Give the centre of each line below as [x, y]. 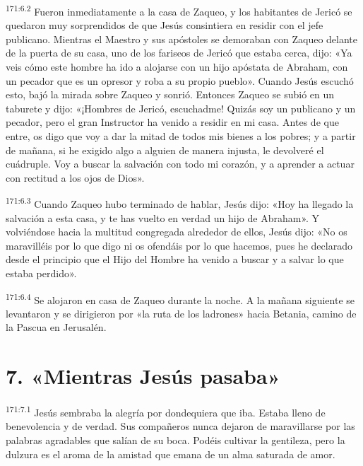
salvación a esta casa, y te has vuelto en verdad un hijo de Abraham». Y [163, 217]
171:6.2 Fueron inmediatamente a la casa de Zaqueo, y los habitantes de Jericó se [179, 10]
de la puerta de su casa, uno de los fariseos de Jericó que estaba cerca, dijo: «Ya [179, 53]
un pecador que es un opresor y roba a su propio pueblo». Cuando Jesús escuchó [180, 80]
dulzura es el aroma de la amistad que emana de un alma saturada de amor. [171, 454]
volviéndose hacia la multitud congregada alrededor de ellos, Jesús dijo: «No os [177, 232]
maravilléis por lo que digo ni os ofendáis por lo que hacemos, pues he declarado [179, 245]
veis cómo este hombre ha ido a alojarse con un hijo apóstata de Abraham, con [177, 67]
